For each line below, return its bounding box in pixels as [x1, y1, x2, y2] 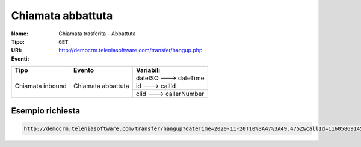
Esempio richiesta [11, 106, 81, 116]
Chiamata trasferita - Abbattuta [58, 30, 136, 37]
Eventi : [11, 55, 29, 62]
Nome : [11, 30, 29, 37]
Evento [73, 66, 94, 74]
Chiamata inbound [14, 82, 67, 90]
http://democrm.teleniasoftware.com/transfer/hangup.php [58, 47, 203, 54]
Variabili [135, 66, 161, 74]
